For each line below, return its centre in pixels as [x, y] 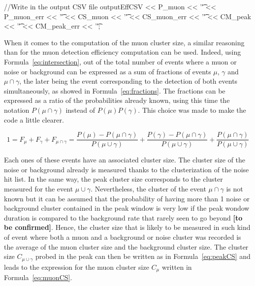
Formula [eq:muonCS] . [38, 277]
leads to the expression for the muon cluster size [77, 267]
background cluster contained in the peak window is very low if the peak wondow [127, 208]
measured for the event [39, 188]
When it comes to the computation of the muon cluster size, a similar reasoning [124, 42]
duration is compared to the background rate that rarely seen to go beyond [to [123, 217]
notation [17, 110]
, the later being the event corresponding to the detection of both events [128, 81]
